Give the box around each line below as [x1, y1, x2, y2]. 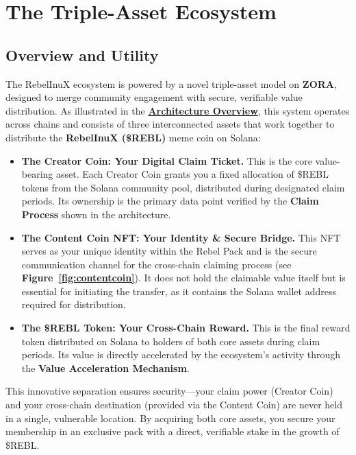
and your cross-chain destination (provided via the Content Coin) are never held [5, 397, 342, 412]
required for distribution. [21, 297, 126, 312]
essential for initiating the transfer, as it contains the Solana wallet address [21, 283, 336, 298]
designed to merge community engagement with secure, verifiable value [5, 90, 303, 104]
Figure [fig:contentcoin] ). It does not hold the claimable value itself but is [21, 270, 346, 285]
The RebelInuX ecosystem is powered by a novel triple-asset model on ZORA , [5, 76, 337, 91]
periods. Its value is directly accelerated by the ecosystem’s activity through [21, 347, 341, 362]
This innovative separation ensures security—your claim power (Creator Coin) [5, 384, 333, 398]
